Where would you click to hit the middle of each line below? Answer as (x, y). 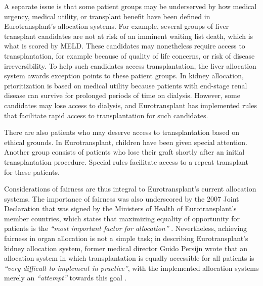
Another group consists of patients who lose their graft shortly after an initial (124, 152)
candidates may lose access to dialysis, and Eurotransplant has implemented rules (130, 105)
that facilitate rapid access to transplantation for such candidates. (106, 115)
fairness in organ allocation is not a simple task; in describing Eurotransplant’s (126, 238)
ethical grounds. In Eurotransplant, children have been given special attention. (126, 142)
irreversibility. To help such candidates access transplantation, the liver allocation (130, 65)
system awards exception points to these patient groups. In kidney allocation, (124, 76)
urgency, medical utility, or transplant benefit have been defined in (107, 16)
